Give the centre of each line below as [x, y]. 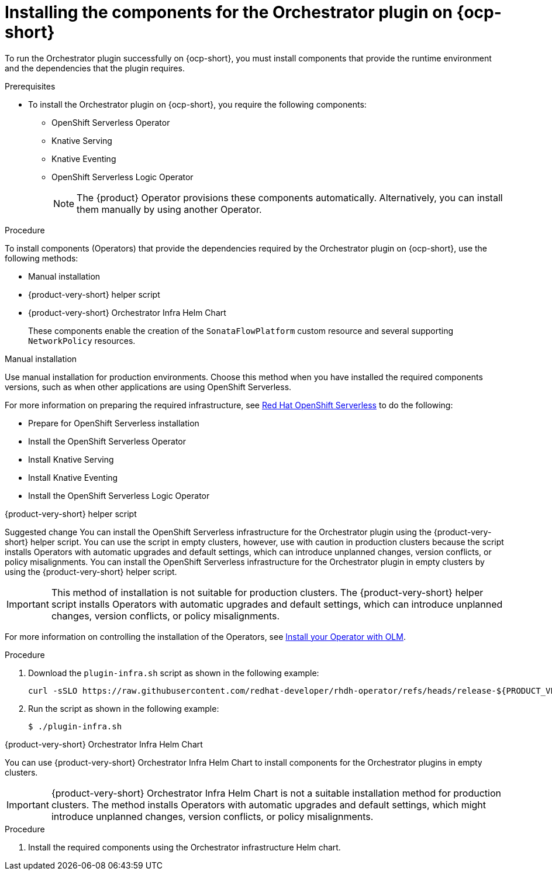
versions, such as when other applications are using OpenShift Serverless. [148, 387]
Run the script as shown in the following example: [124, 708]
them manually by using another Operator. [169, 209]
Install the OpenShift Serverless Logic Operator [119, 495]
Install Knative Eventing [73, 477]
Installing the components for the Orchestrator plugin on [229, 12]
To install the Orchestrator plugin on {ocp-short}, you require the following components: [197, 104]
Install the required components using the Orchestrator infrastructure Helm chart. [184, 847]
